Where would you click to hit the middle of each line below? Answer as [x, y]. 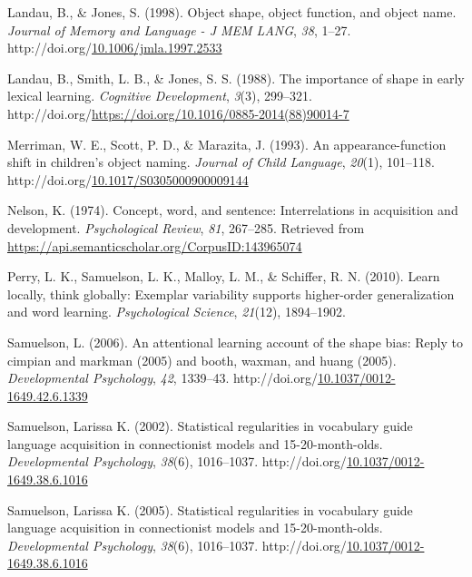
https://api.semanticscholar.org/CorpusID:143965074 [155, 245]
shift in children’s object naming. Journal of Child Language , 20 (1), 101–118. [221, 162]
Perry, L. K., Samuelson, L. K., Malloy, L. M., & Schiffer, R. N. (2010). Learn [224, 276]
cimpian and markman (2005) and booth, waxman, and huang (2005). [202, 360]
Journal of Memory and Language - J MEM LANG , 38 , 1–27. [179, 29]
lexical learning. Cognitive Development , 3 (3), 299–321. [160, 96]
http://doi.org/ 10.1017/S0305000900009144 [128, 179]
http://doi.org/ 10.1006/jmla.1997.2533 [115, 48]
